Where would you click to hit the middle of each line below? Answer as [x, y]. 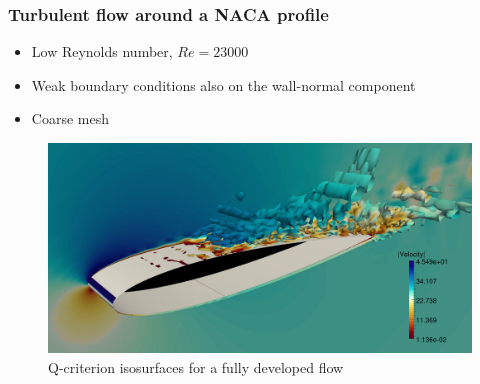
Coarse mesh [70, 118]
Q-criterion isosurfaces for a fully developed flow [196, 366]
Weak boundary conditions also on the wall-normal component [223, 84]
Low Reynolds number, [102, 51]
